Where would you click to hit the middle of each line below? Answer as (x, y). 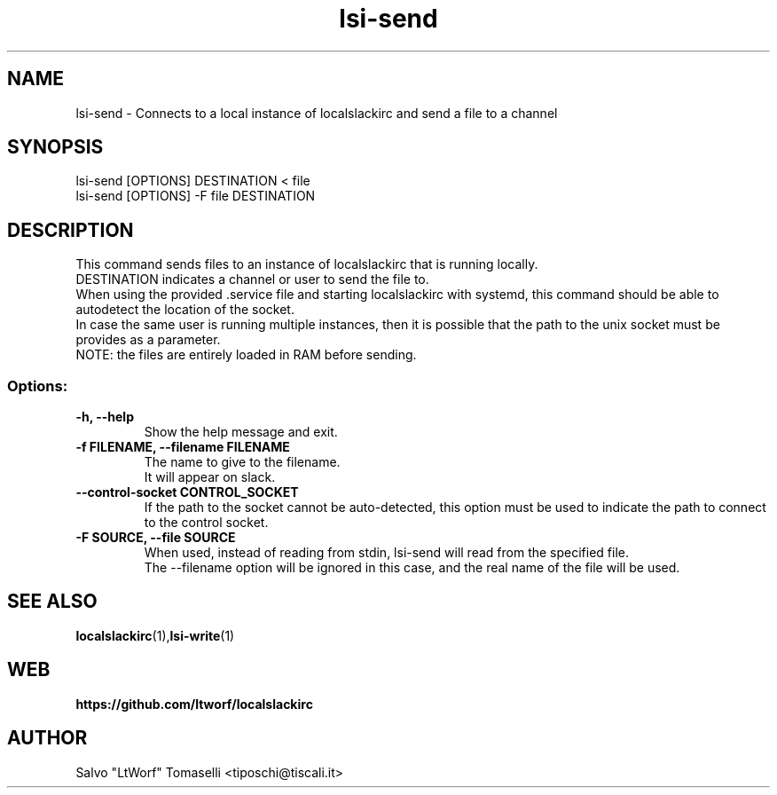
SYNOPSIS (55, 147)
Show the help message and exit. (241, 432)
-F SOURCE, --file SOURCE (156, 538)
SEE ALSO (52, 602)
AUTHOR (47, 738)
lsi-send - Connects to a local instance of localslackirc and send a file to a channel (317, 113)
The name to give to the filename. (242, 462)
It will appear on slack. (210, 477)
